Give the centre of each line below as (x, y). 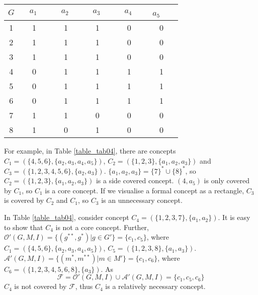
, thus (84, 286)
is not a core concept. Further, (102, 227)
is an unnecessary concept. (142, 200)
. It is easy (234, 217)
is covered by (24, 200)
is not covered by (40, 286)
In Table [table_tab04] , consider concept (67, 217)
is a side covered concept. (135, 180)
